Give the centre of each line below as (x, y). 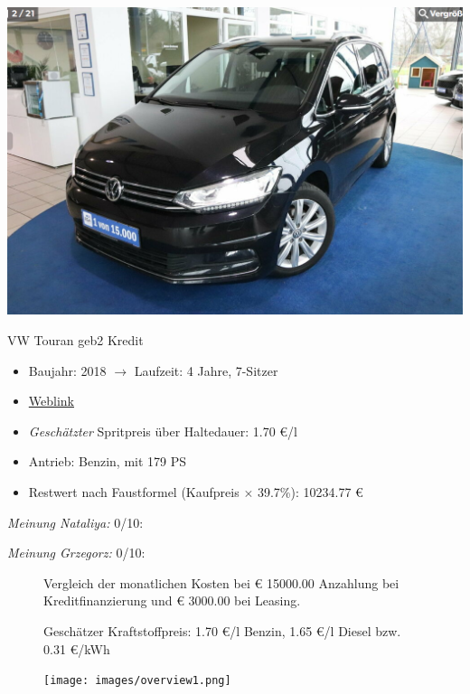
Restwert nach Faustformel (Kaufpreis (134, 491)
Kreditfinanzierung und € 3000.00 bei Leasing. (172, 600)
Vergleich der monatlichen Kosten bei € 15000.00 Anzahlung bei (221, 582)
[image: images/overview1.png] (137, 681)
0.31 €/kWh (77, 648)
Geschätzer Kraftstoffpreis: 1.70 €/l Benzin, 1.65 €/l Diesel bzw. (222, 630)
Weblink (51, 401)
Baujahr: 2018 (67, 370)
